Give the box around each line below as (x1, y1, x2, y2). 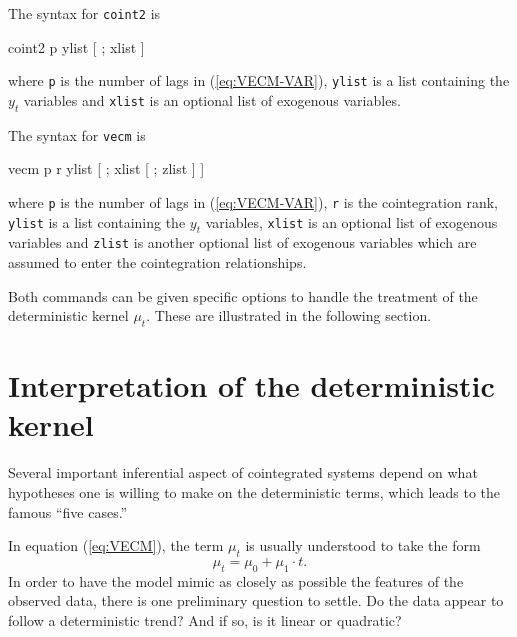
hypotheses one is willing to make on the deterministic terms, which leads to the (8, 481, 501, 502)
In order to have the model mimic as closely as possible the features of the (8, 570, 464, 591)
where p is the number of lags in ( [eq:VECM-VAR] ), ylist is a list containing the (8, 70, 510, 91)
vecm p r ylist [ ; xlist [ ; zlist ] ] (8, 158, 205, 179)
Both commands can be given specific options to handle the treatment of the (8, 285, 478, 306)
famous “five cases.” (8, 501, 128, 522)
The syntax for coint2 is (8, 3, 161, 23)
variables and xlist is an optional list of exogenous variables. (23, 89, 401, 110)
